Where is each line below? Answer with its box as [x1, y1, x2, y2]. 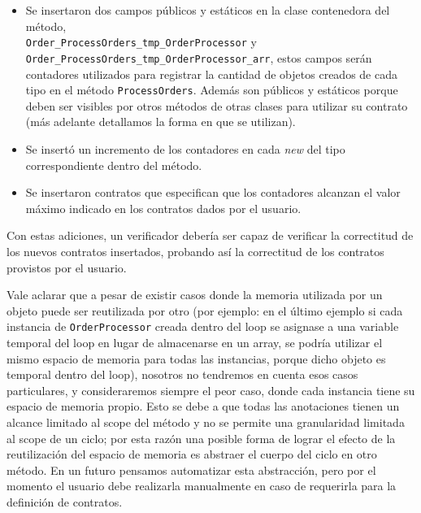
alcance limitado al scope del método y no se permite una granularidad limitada [7, 413, 405, 430]
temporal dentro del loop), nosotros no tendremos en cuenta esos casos [7, 366, 358, 383]
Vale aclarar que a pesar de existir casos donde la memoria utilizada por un [7, 286, 383, 303]
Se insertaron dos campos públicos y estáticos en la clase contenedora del [25, 2, 390, 18]
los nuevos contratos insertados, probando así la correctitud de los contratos [7, 242, 384, 259]
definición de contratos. [7, 493, 123, 510]
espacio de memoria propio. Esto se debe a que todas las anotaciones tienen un [7, 398, 400, 415]
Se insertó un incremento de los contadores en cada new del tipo [25, 140, 345, 157]
